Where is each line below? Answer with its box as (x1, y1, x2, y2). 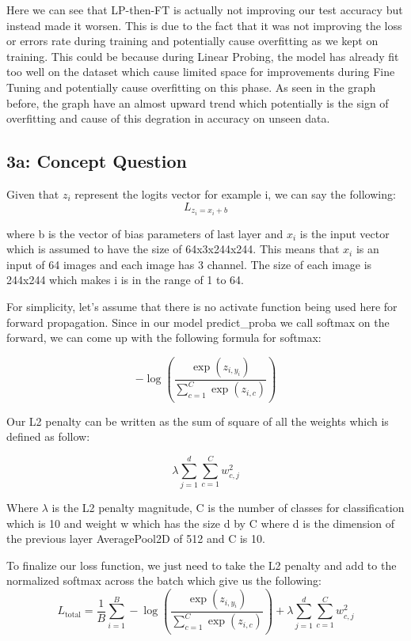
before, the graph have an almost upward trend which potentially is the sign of (6, 94, 389, 111)
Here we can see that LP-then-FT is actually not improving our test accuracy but (6, 2, 403, 17)
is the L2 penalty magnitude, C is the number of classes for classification (51, 499, 405, 516)
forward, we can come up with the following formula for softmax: (6, 329, 322, 346)
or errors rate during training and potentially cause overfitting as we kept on (6, 32, 379, 49)
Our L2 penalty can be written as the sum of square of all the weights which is (6, 412, 389, 429)
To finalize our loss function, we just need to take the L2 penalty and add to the (6, 556, 397, 573)
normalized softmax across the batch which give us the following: (6, 572, 322, 589)
